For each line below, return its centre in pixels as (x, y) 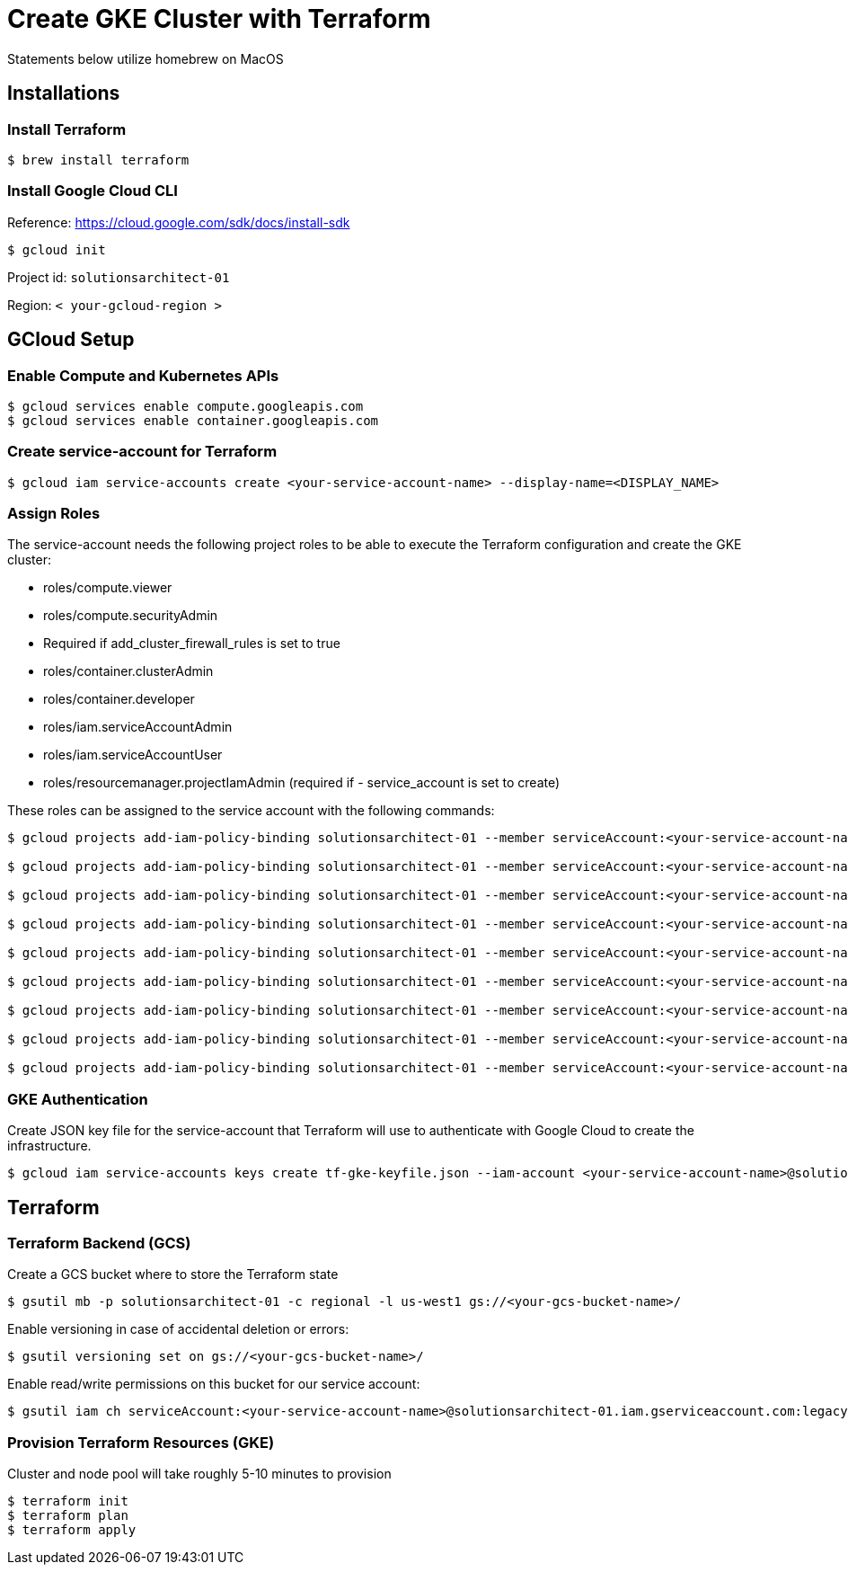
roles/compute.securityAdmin (131, 616)
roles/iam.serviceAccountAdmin (138, 727)
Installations (64, 93)
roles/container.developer (119, 699)
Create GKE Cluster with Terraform (219, 19)
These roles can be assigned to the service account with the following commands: (251, 811)
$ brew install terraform (98, 160)
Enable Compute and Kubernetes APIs (143, 375)
